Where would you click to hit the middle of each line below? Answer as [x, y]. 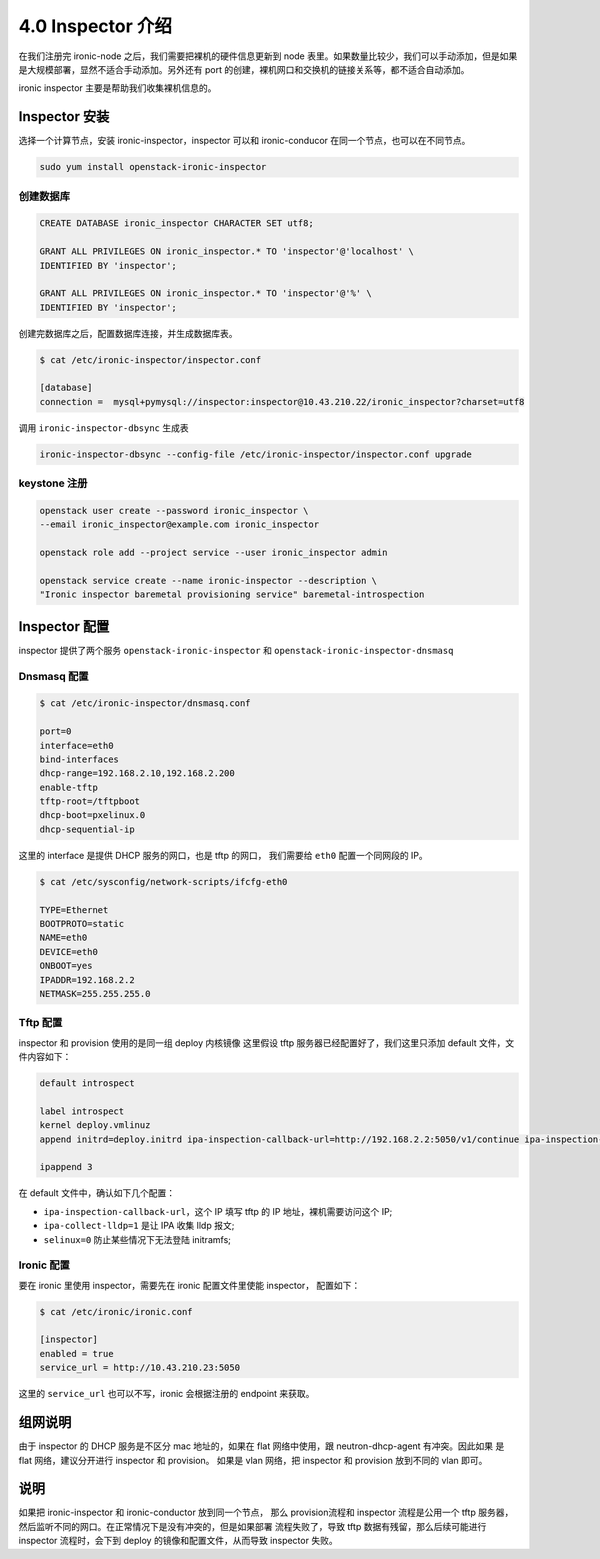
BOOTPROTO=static [82, 923]
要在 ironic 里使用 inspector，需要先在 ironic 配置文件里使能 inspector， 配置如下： [189, 1285]
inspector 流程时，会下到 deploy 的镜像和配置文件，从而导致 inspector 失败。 [178, 1541]
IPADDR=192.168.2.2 [87, 979]
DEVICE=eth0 [69, 951]
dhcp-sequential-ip [87, 829]
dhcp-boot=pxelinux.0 [92, 815]
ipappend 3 [66, 1167]
